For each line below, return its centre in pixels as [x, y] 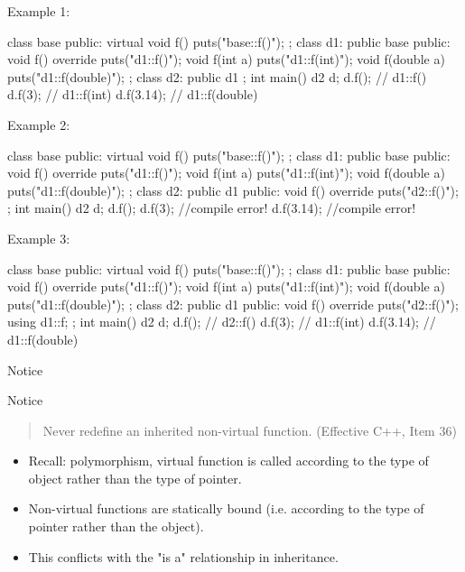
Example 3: [39, 238]
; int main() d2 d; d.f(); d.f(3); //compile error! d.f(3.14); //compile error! [212, 208]
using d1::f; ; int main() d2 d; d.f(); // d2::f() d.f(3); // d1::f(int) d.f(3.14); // [222, 322]
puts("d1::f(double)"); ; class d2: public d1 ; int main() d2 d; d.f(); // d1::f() [217, 76]
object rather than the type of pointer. [135, 478]
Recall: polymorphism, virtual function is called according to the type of [228, 461]
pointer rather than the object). [116, 526]
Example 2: [39, 124]
